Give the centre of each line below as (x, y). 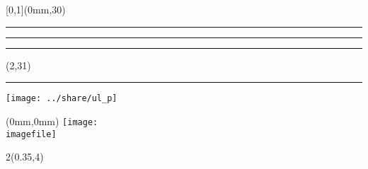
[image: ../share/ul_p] (62, 99)
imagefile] (31, 134)
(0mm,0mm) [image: (52, 121)
